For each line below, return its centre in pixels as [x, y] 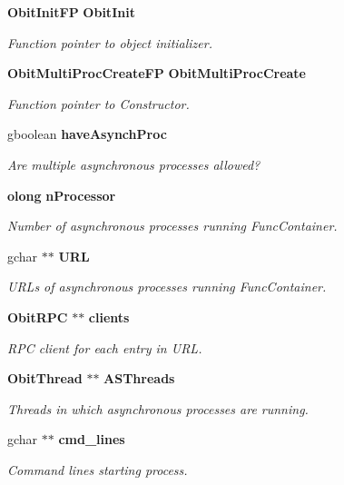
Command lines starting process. [98, 469]
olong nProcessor [62, 195]
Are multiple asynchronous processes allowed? [134, 164]
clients [109, 317]
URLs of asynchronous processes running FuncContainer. [167, 287]
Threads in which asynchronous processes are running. [158, 408]
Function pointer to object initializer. [110, 42]
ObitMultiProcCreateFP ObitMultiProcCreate [157, 73]
